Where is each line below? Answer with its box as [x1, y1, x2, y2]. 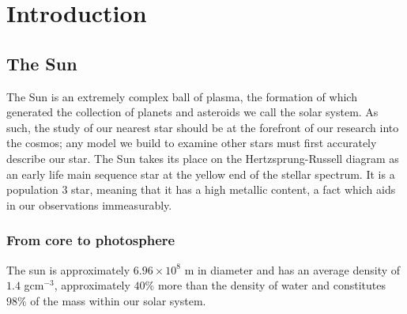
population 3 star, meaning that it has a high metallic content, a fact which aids [6, 181, 396, 198]
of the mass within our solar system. [30, 292, 206, 308]
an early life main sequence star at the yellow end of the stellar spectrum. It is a [6, 165, 395, 182]
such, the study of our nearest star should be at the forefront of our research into [6, 119, 399, 135]
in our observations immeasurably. [6, 196, 172, 213]
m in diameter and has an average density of [184, 261, 401, 278]
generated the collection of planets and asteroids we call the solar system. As [6, 104, 379, 120]
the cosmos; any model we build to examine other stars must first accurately [6, 134, 377, 151]
